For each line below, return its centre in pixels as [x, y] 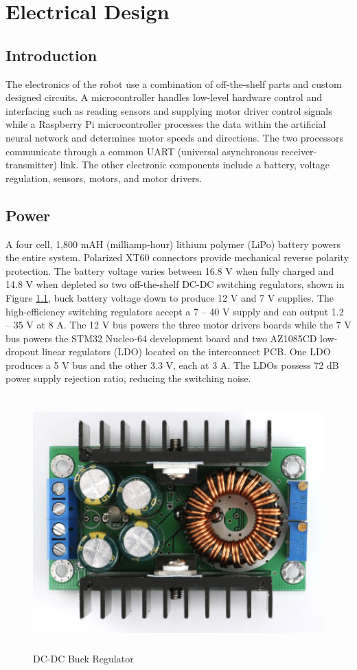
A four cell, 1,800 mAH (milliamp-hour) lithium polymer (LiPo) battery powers [173, 244]
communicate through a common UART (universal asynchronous [142, 151]
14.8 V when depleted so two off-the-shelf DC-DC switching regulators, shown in [175, 284]
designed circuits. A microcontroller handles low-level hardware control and [164, 97]
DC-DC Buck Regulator [83, 659]
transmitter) [31, 165]
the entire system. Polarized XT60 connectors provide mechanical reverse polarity [177, 257]
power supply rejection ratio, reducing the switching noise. [128, 378]
